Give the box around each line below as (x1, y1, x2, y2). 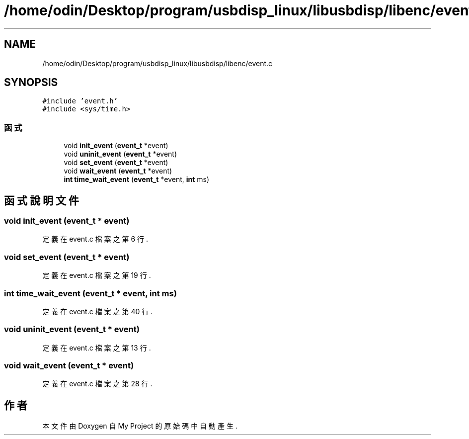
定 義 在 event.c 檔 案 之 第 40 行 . (42, 307, 153, 316)
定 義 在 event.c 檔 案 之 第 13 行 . (42, 343, 151, 352)
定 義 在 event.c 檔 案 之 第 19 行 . (42, 271, 151, 280)
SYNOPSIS (4, 76, 58, 89)
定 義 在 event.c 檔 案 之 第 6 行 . (42, 235, 149, 244)
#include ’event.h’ (42, 97, 118, 105)
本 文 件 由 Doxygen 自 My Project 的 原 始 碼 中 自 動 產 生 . (42, 422, 237, 431)
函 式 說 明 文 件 (4, 194, 79, 207)
